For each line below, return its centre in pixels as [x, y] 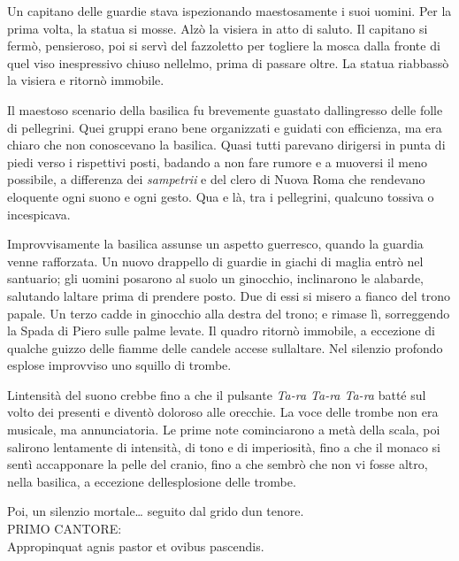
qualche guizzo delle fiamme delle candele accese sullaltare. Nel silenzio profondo [225, 347]
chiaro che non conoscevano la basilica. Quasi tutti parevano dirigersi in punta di [226, 145]
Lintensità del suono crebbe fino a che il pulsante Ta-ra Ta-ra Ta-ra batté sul [217, 394]
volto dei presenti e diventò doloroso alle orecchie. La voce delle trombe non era [223, 412]
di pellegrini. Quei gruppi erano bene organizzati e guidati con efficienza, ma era [225, 127]
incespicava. [39, 214]
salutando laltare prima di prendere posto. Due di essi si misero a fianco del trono [229, 295]
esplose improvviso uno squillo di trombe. [119, 365]
